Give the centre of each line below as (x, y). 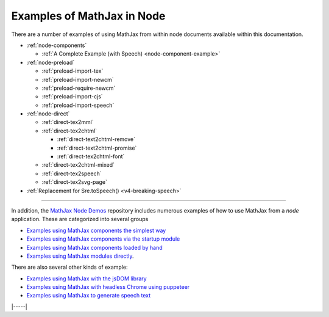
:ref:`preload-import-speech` (78, 105)
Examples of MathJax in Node (88, 16)
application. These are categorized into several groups (80, 219)
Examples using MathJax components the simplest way (96, 230)
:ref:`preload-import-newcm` (78, 79)
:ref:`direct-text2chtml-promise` (97, 148)
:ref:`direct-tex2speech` (72, 173)
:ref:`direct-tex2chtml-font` (91, 156)
